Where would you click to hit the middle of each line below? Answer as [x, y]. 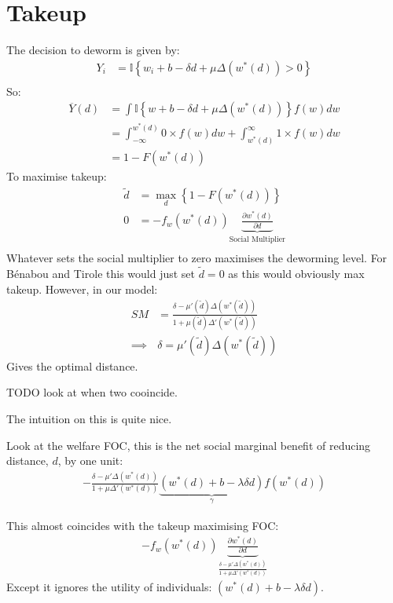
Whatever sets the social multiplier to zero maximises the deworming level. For [197, 258]
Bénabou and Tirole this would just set [101, 273]
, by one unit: [90, 460]
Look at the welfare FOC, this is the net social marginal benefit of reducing [189, 445]
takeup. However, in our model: [82, 289]
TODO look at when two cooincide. [92, 392]
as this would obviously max [296, 273]
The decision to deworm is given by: [93, 50]
